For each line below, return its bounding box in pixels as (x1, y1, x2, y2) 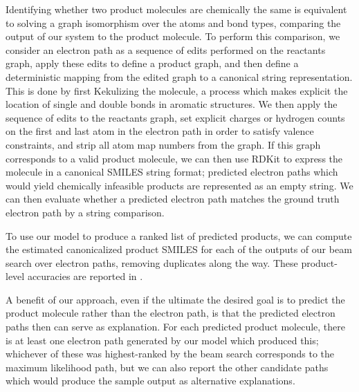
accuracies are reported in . (27, 269, 143, 283)
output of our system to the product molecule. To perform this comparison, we (6, 29, 340, 44)
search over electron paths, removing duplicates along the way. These (6, 255, 298, 270)
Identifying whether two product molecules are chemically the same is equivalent (6, 2, 347, 16)
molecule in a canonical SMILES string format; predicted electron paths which (6, 165, 338, 179)
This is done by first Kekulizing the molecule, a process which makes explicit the (6, 83, 348, 97)
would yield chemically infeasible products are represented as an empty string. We (6, 178, 353, 192)
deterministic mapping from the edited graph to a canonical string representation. (6, 69, 353, 84)
